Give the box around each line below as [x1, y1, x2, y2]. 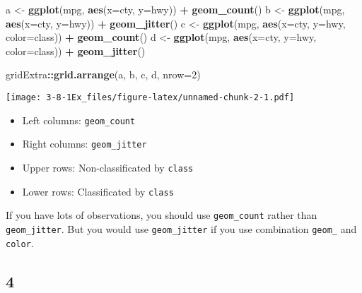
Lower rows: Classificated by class [22, 184, 174, 198]
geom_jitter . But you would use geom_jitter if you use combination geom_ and [6, 221, 357, 236]
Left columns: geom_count [22, 112, 136, 127]
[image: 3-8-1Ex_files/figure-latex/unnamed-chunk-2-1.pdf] [6, 92, 295, 102]
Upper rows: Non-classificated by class [22, 160, 194, 174]
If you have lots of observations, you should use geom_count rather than [6, 208, 317, 222]
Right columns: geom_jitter [22, 136, 147, 151]
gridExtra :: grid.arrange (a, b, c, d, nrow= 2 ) [6, 67, 201, 82]
